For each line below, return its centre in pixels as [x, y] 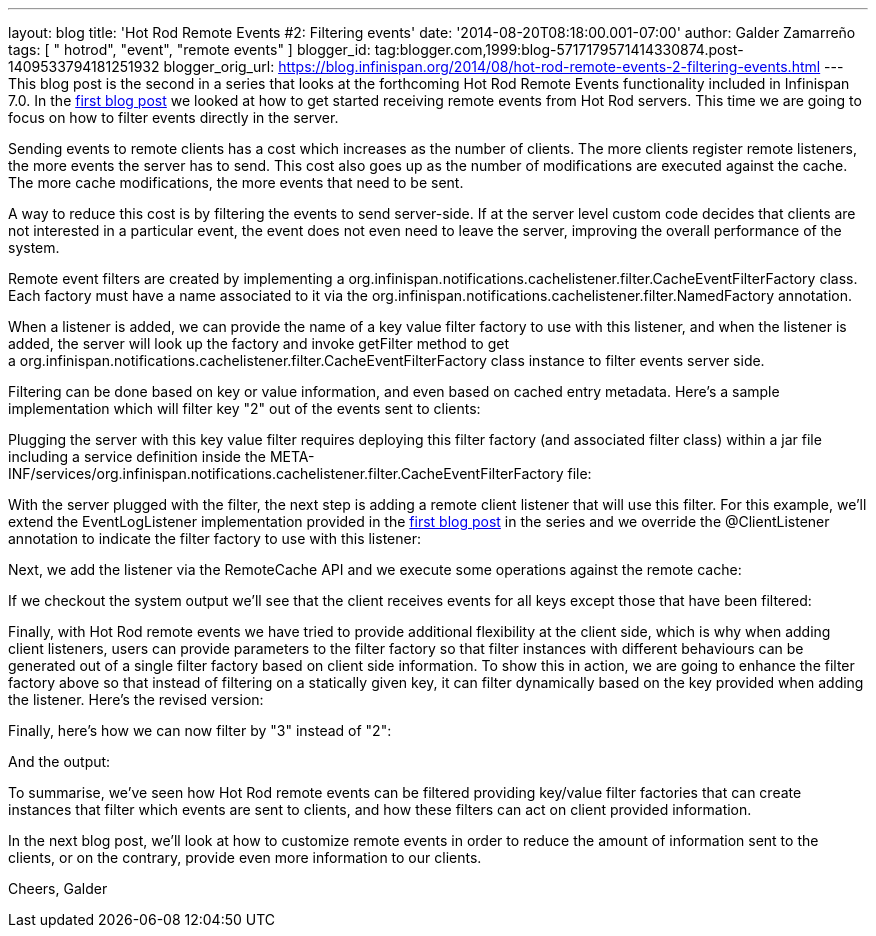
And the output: [59, 761]
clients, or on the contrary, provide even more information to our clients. [245, 857]
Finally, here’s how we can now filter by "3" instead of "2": [200, 730]
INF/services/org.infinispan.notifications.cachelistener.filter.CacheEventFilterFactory [286, 473]
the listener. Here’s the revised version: [136, 699]
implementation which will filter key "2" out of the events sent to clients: [244, 408]
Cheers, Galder [58, 888]
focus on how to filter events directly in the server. [173, 117]
